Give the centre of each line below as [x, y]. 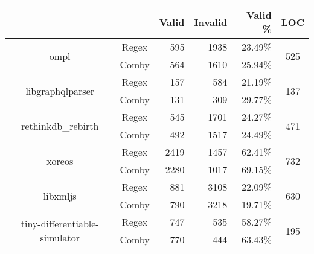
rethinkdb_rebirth [60, 125]
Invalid [211, 22]
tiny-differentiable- [60, 224]
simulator [60, 237]
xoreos [60, 160]
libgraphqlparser [60, 90]
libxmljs [60, 195]
